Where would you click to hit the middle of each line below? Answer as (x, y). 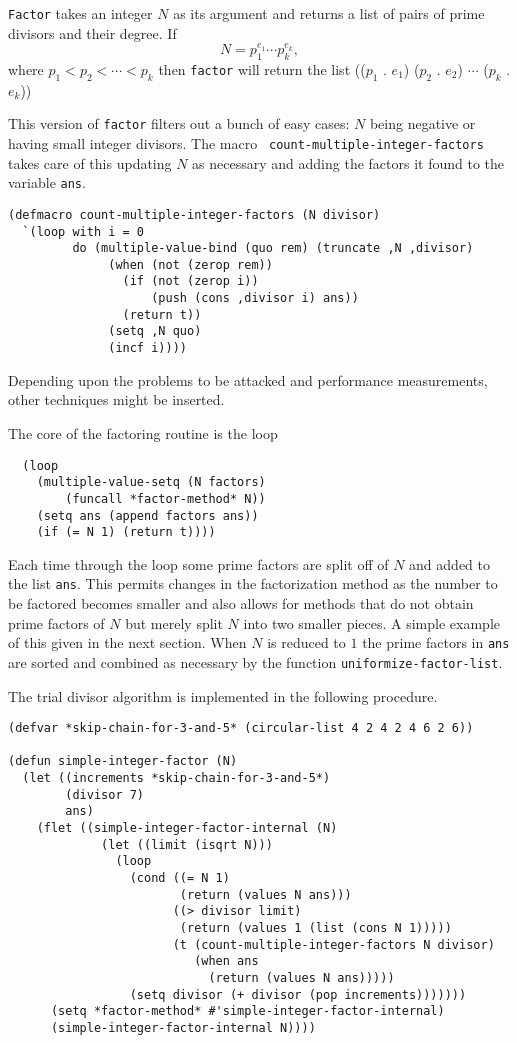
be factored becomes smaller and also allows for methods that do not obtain (241, 603)
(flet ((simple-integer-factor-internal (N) (187, 828)
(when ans (226, 961)
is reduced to (306, 642)
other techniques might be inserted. (116, 399)
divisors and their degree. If (92, 32)
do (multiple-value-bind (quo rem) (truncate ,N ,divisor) (273, 248)
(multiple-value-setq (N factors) (151, 482)
